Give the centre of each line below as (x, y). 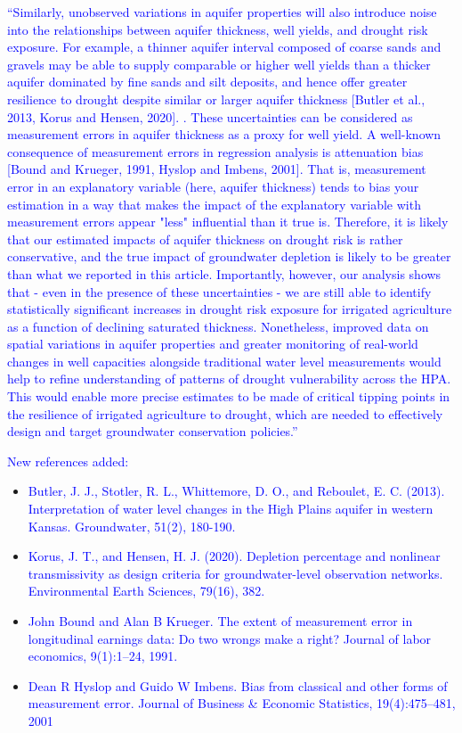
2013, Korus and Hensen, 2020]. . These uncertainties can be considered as (210, 116)
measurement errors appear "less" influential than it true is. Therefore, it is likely (228, 222)
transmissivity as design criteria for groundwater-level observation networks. (235, 573)
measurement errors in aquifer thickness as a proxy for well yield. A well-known (224, 134)
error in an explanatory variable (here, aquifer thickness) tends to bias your (213, 186)
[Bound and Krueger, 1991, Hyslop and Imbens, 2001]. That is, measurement (217, 169)
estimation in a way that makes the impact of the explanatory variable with (214, 204)
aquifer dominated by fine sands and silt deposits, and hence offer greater (207, 82)
